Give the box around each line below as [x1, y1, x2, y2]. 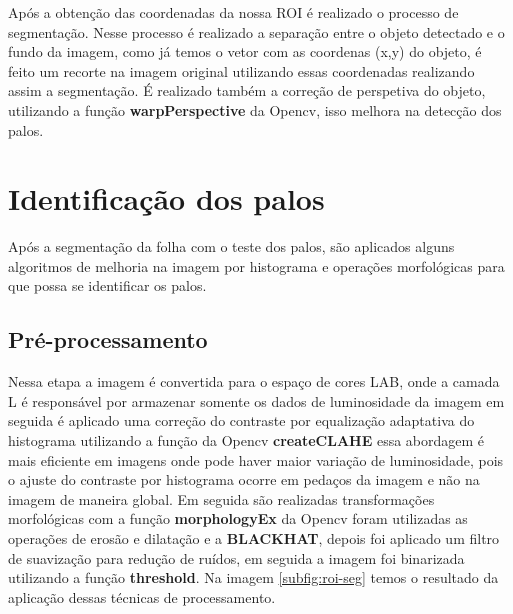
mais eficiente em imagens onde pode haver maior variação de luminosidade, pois [8, 449, 504, 470]
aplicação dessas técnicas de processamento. [8, 586, 276, 607]
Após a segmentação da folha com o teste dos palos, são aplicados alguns [8, 236, 455, 257]
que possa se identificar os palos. [8, 275, 207, 296]
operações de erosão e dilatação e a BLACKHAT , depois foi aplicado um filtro [8, 528, 500, 549]
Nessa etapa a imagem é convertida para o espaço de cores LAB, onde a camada [8, 371, 500, 392]
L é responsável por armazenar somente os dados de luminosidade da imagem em [8, 390, 505, 411]
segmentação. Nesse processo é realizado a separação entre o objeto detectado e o [8, 21, 505, 42]
